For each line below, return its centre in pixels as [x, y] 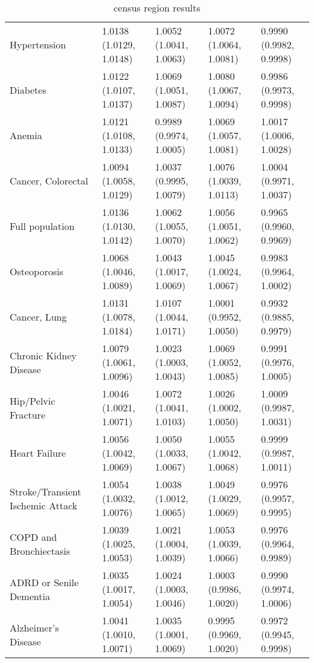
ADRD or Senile [44, 582]
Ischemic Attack [44, 505]
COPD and [34, 537]
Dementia [30, 596]
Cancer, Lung [38, 317]
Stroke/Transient [46, 491]
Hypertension [38, 44]
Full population [42, 226]
